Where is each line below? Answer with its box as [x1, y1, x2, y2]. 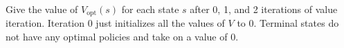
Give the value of [6, 2, 78, 16]
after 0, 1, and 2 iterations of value [190, 2, 338, 16]
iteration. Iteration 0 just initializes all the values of [6, 16, 225, 30]
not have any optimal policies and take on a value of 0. [6, 29, 239, 44]
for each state [121, 2, 179, 16]
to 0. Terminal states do [237, 16, 339, 30]
